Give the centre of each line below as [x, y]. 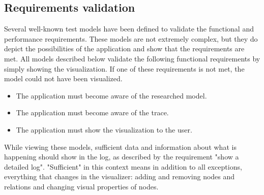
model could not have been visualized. [63, 78]
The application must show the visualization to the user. [104, 129]
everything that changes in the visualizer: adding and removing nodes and [120, 176]
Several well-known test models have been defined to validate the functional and [129, 29]
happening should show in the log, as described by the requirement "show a [122, 157]
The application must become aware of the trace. [92, 112]
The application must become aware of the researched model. [111, 95]
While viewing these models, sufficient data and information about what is [120, 147]
